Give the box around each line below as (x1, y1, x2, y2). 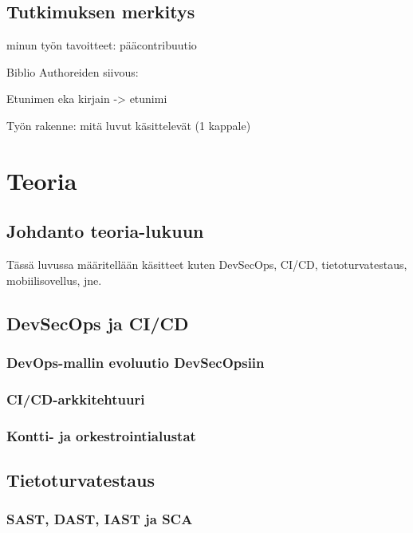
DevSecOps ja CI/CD (6, 310, 189, 335)
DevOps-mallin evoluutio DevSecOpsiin (6, 353, 265, 373)
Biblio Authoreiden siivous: (6, 63, 139, 80)
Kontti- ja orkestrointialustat (6, 425, 196, 445)
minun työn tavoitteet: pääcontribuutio (6, 37, 197, 53)
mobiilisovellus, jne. (6, 271, 102, 288)
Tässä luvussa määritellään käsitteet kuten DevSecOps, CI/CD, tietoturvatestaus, (6, 256, 407, 273)
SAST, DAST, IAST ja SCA (6, 509, 193, 529)
